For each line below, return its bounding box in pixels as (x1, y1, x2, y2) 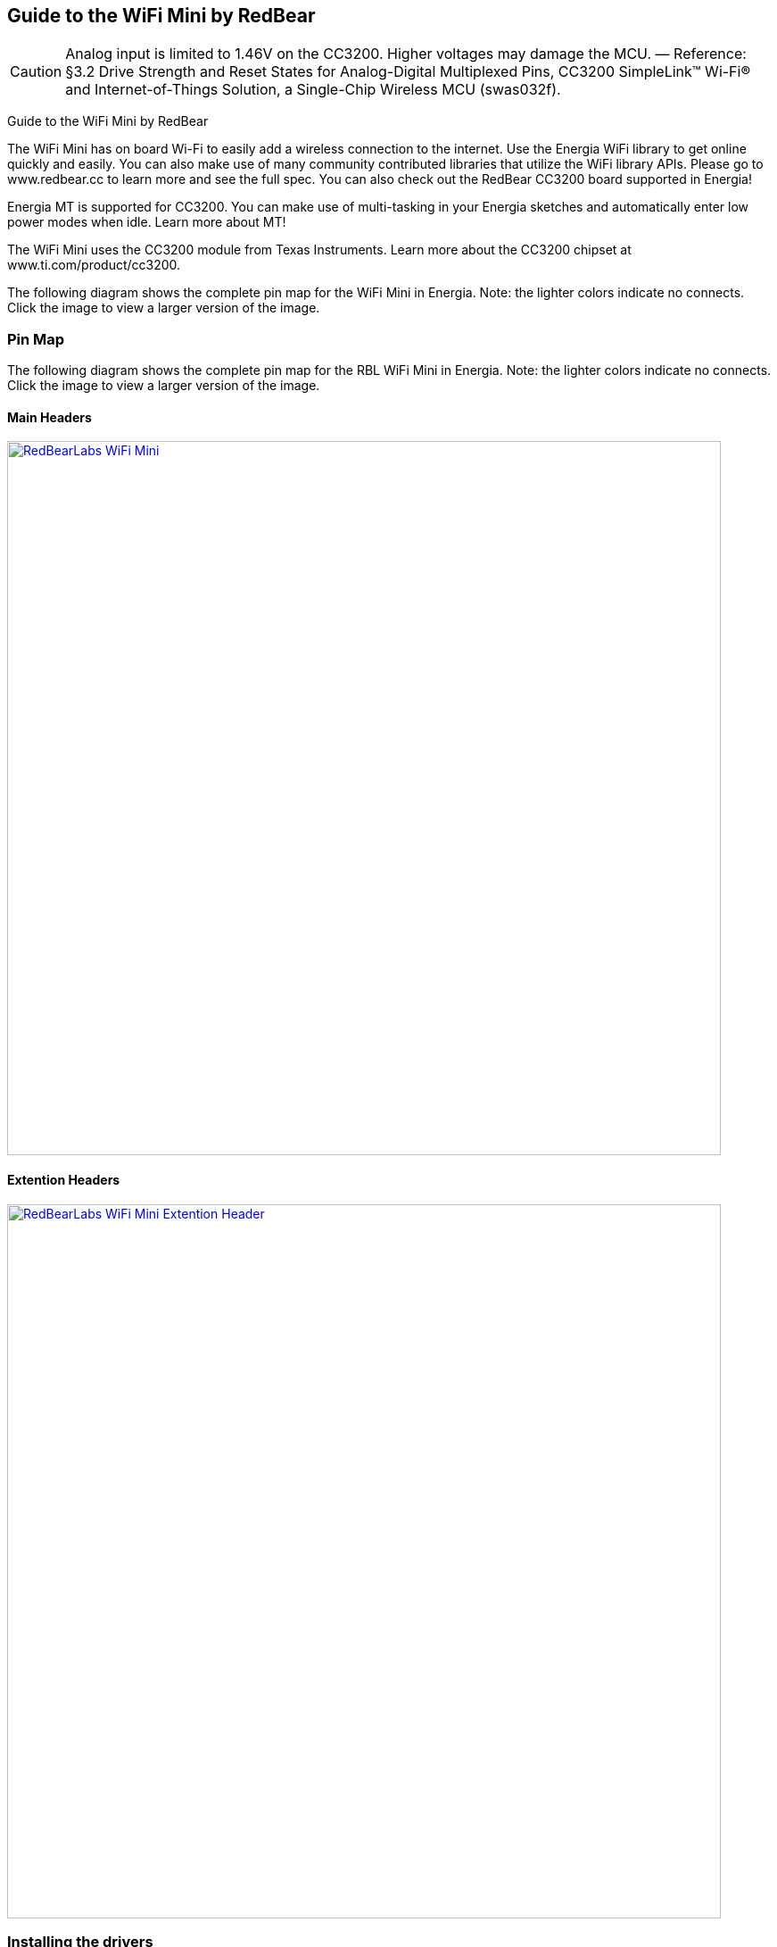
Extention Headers (7, 1172, 120, 1187)
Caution (10, 62, 62, 81)
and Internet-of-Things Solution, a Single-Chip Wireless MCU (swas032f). (65, 80, 561, 99)
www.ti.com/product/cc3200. (7, 257, 181, 273)
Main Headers (7, 409, 92, 425)
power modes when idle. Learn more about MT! (7, 214, 286, 230)
